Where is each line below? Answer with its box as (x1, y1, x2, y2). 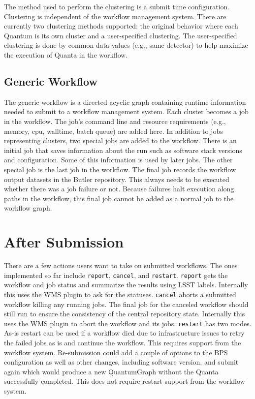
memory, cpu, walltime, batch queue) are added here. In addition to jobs (4, 125, 223, 136)
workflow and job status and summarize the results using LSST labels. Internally (4, 279, 248, 290)
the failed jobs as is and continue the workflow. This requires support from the (4, 337, 241, 347)
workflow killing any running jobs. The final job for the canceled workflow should (4, 299, 249, 309)
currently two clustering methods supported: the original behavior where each (4, 21, 238, 31)
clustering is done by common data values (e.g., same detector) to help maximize (4, 40, 248, 50)
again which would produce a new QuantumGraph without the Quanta (4, 366, 219, 376)
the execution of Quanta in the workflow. (4, 49, 128, 60)
